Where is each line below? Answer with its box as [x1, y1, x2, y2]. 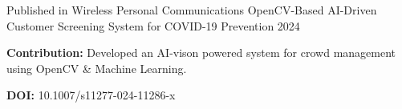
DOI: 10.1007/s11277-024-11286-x [6, 87, 176, 103]
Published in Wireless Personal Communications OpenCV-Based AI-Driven [6, 2, 377, 18]
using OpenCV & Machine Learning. [6, 59, 187, 76]
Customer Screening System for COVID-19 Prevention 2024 [6, 17, 300, 34]
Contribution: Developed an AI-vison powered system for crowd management [6, 44, 396, 61]
